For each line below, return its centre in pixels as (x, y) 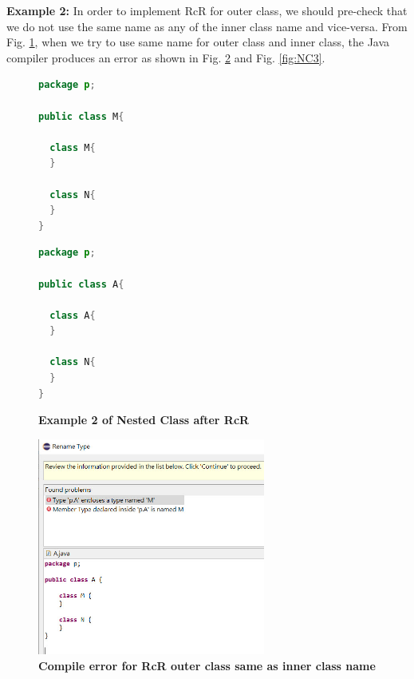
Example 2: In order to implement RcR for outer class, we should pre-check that (207, 10)
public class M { (81, 116)
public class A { (81, 284)
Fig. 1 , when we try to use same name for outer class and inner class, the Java (198, 42)
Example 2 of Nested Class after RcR (144, 420)
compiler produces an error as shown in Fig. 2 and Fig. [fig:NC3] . (166, 57)
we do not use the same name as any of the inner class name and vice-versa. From (207, 26)
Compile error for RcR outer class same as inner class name (207, 665)
